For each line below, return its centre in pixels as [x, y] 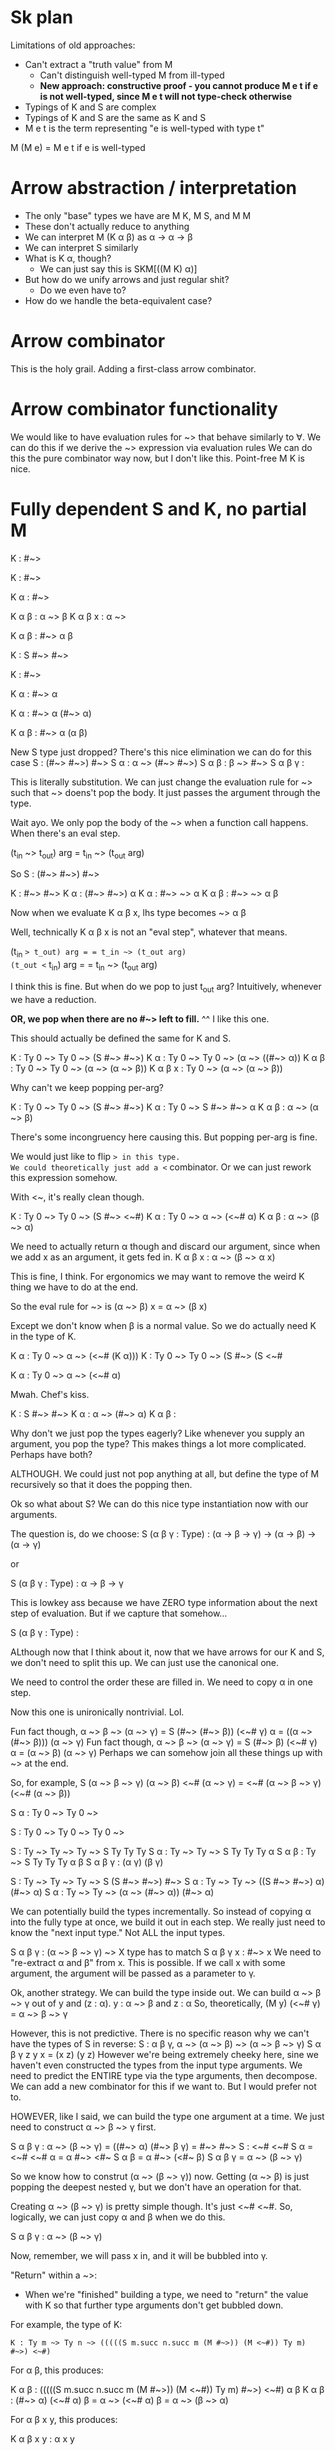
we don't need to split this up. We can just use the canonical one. [144, 1662]
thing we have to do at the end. [74, 1287]
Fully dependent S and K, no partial [158, 508]
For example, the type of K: [66, 2324]
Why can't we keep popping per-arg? [87, 1087]
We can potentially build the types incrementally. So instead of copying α [161, 1911]
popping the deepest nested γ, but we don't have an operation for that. [156, 2187]
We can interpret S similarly [81, 247]
